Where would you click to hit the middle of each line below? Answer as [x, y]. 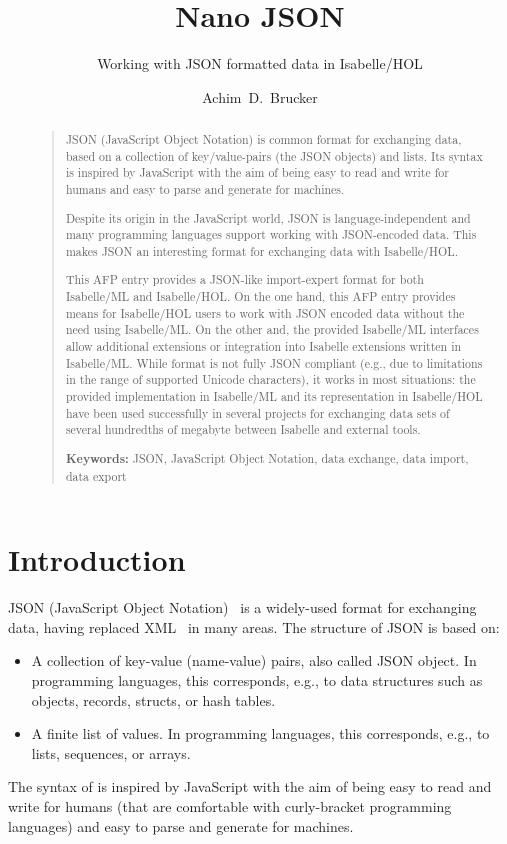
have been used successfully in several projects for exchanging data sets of [257, 412]
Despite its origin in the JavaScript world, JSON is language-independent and [268, 217]
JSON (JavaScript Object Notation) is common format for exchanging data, [263, 139]
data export [96, 475]
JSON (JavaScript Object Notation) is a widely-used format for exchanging [242, 607]
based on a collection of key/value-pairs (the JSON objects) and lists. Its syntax [274, 155]
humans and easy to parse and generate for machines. [205, 189]
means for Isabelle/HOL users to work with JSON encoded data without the [265, 312]
